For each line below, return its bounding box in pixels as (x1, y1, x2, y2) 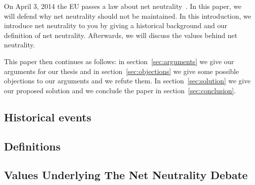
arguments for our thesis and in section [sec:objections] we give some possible (4, 66, 239, 76)
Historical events (4, 109, 92, 124)
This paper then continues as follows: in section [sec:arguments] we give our (4, 56, 234, 66)
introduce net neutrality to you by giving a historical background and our (4, 20, 228, 31)
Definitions (4, 138, 61, 153)
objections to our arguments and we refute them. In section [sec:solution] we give (4, 75, 251, 86)
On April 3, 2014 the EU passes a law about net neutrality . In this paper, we (4, 1, 242, 11)
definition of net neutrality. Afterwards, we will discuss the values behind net (4, 30, 238, 40)
